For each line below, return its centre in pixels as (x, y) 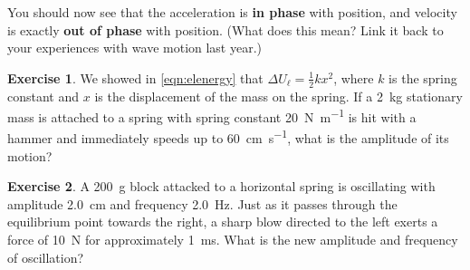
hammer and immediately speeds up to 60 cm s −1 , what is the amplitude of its (228, 137)
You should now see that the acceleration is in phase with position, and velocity (232, 12)
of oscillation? (46, 257)
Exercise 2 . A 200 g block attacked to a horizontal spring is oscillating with (221, 186)
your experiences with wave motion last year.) (135, 48)
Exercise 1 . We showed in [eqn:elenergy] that (135, 77)
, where (354, 77)
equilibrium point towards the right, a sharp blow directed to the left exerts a (223, 222)
